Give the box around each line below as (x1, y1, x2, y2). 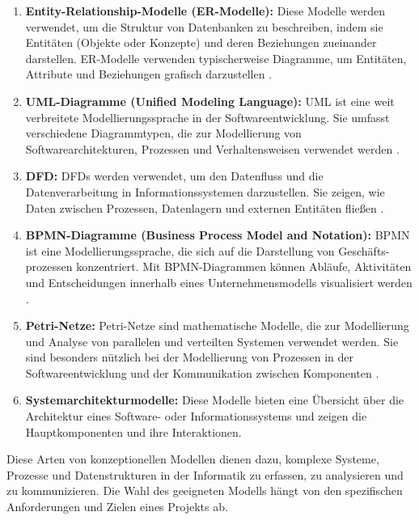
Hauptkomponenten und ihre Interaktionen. (25, 423, 242, 440)
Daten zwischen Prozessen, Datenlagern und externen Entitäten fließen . (25, 199, 384, 216)
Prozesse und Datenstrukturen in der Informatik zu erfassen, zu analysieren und (6, 466, 404, 483)
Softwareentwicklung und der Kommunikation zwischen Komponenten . (25, 364, 379, 381)
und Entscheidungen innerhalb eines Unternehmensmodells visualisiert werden (25, 273, 413, 290)
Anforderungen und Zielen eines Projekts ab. (6, 498, 228, 515)
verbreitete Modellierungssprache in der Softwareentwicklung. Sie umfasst (25, 108, 390, 125)
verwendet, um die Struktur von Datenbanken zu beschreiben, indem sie (25, 18, 383, 35)
